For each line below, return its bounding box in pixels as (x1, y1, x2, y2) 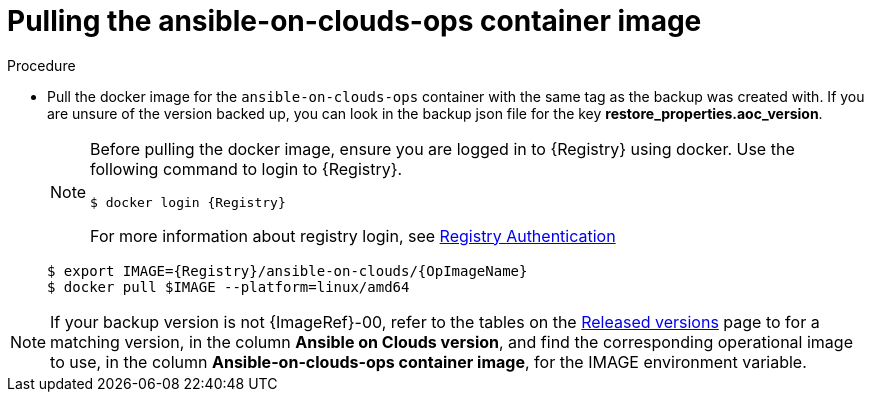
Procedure (7, 56, 76, 74)
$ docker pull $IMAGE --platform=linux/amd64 (47, 278, 410, 295)
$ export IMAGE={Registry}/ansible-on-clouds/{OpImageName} (47, 262, 528, 279)
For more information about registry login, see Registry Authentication (90, 225, 616, 246)
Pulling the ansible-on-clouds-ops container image (7, 4, 702, 38)
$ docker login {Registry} (90, 194, 286, 210)
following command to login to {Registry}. (90, 158, 403, 179)
